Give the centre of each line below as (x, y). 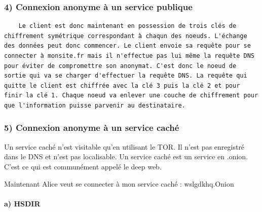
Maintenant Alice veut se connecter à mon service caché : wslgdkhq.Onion (119, 183)
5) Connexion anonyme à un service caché (92, 128)
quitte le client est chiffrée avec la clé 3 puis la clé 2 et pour (122, 85)
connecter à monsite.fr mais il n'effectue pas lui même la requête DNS (129, 56)
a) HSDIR (22, 203)
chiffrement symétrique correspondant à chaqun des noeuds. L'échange (126, 36)
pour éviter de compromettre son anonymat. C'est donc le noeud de (120, 66)
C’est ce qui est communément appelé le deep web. (83, 166)
